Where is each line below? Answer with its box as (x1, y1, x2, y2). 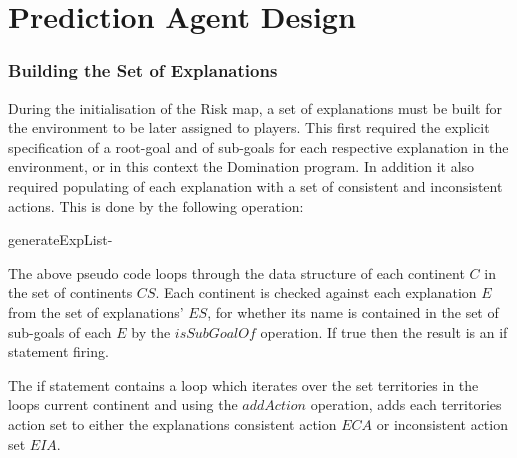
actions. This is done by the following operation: (8, 195, 304, 216)
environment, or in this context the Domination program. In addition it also (8, 156, 475, 177)
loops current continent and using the (8, 394, 238, 415)
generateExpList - (8, 229, 113, 250)
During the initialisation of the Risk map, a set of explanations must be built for (8, 97, 503, 118)
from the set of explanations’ (8, 301, 184, 322)
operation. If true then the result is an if (260, 321, 508, 342)
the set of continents (8, 282, 133, 303)
